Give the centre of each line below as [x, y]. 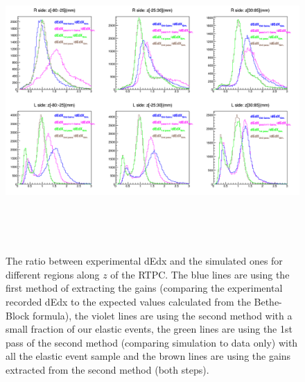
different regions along [53, 274]
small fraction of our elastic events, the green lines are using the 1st [149, 329]
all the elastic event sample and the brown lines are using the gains [148, 356]
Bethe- [268, 302]
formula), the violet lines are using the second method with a [163, 315]
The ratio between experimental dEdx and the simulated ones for [144, 261]
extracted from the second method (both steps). [107, 369]
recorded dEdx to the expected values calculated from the [128, 302]
